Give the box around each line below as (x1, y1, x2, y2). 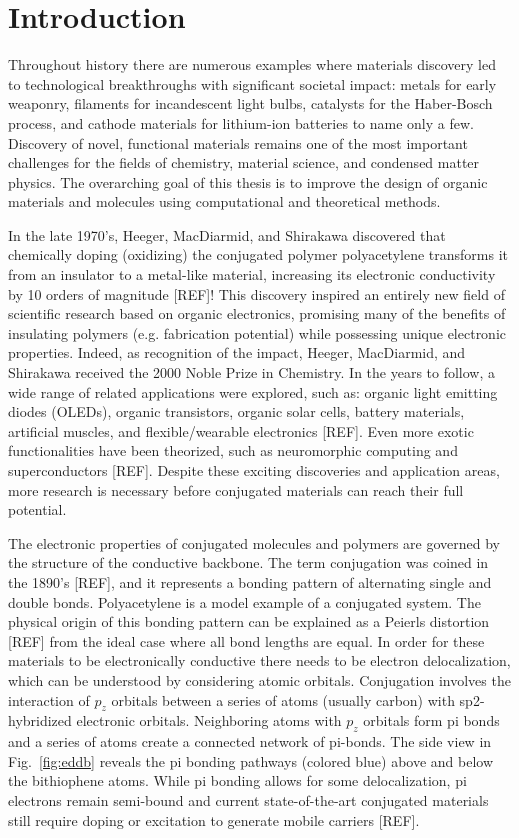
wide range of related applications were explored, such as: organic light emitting (8, 381, 498, 402)
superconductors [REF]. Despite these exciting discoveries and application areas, (8, 460, 500, 480)
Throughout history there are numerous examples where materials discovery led (8, 54, 496, 75)
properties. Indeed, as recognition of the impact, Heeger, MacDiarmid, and (8, 342, 466, 363)
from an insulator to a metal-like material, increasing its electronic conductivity (8, 264, 496, 285)
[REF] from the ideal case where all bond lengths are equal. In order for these (8, 630, 485, 651)
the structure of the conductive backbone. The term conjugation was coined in (8, 552, 489, 573)
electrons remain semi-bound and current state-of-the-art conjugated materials (8, 789, 489, 810)
